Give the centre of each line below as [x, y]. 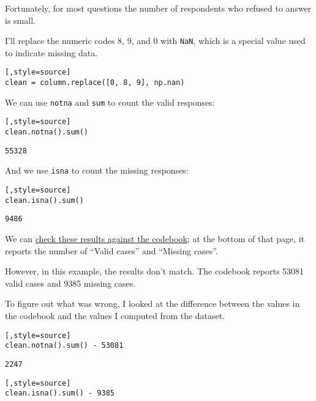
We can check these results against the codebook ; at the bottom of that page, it [155, 238]
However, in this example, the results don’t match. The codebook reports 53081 [155, 271]
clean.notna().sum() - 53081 [64, 346]
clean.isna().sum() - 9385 [60, 393]
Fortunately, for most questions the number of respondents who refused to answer [158, 8]
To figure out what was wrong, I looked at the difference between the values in [152, 304]
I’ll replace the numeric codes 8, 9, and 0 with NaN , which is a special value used [155, 41]
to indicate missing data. [51, 52]
